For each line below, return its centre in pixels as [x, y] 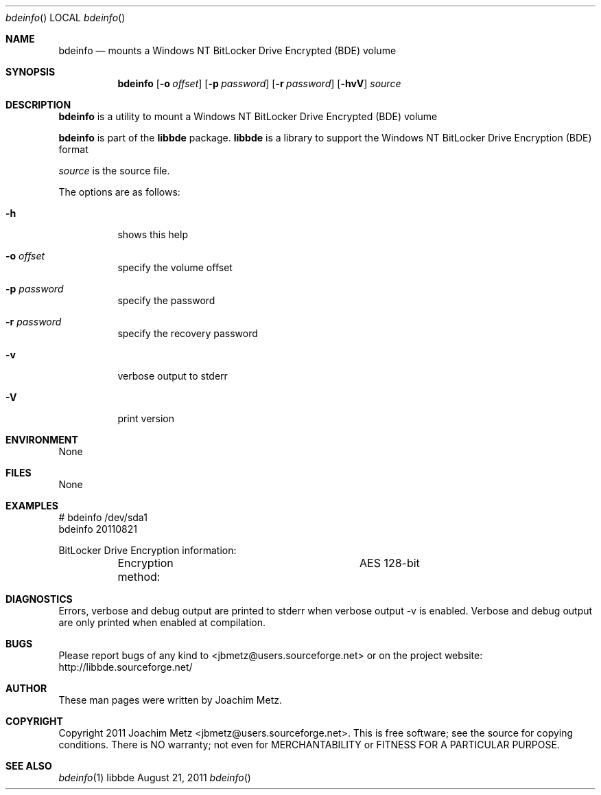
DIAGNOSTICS [39, 599]
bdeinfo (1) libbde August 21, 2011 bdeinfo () [155, 777]
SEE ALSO [29, 766]
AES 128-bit [389, 563]
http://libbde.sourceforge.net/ [126, 667]
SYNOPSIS [31, 72]
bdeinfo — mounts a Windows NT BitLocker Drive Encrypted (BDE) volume [227, 50]
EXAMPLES [32, 506]
